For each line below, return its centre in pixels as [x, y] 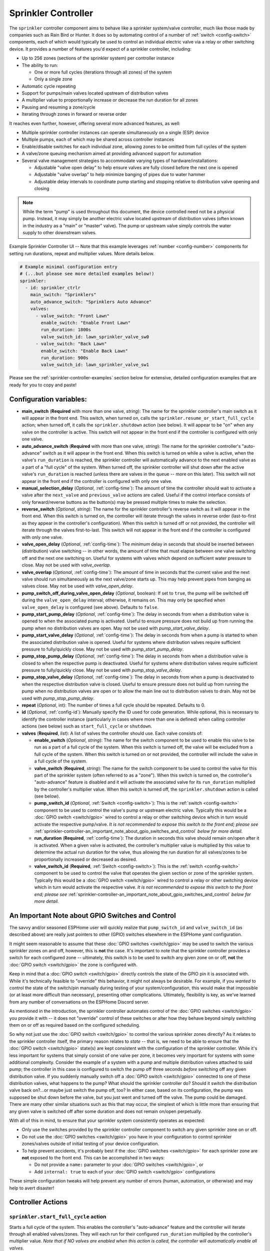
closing [42, 189]
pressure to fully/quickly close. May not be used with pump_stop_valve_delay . [102, 670]
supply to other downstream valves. [60, 233]
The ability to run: [40, 65]
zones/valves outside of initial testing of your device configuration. [90, 1144]
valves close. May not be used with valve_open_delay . [78, 586]
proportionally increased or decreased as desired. [86, 859]
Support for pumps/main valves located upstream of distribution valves [95, 93]
